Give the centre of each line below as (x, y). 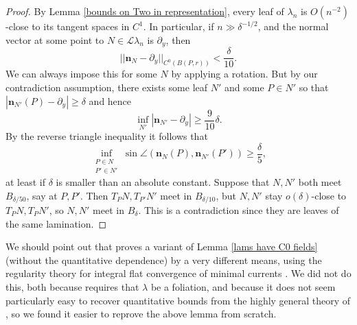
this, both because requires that (72, 286)
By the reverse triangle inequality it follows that (107, 136)
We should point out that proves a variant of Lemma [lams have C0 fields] (162, 246)
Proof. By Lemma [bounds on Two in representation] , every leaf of (145, 11)
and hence (110, 100)
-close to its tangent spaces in (68, 26)
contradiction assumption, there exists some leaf (107, 87)
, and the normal (293, 26)
